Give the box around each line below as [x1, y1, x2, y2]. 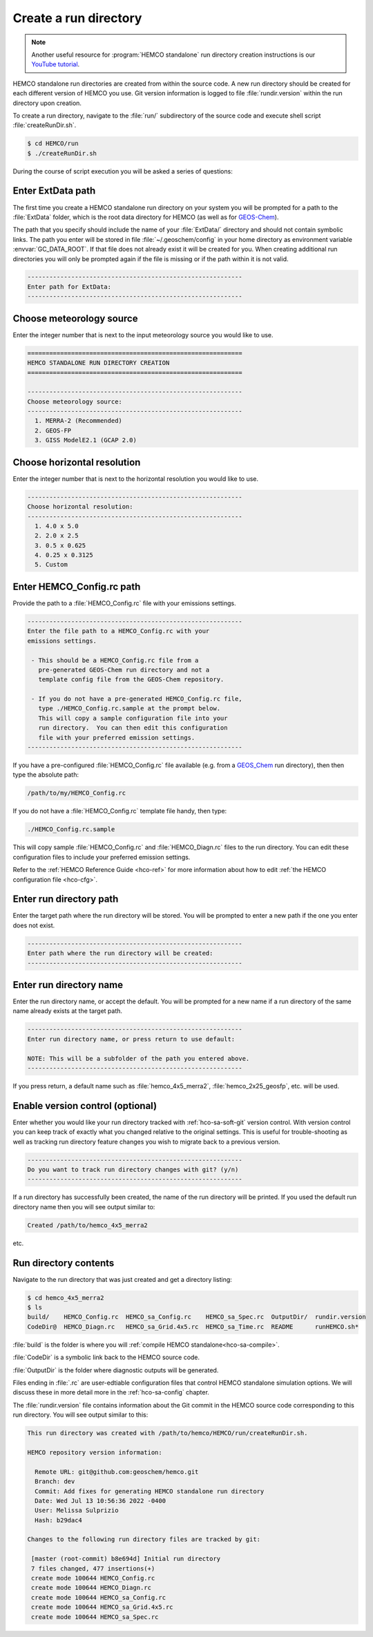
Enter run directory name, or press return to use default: [27, 1035, 236, 1043]
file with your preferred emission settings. [38, 733, 195, 741]
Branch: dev [35, 1477, 75, 1486]
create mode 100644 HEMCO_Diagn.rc [31, 1584, 152, 1592]
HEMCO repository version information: [27, 1448, 162, 1456]
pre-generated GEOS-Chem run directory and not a [38, 665, 210, 674]
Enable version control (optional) [12, 1099, 157, 1112]
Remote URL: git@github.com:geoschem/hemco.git [35, 1468, 199, 1475]
